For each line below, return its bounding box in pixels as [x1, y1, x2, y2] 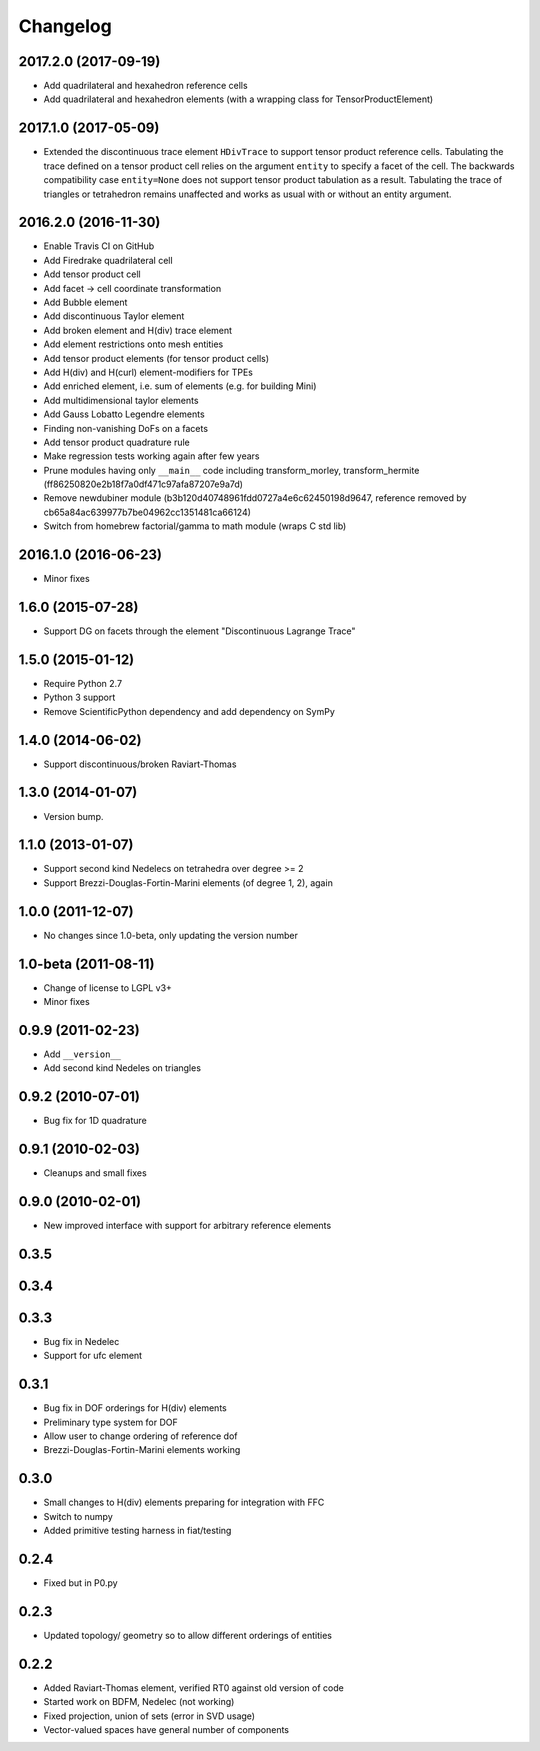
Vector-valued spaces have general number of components [43, 1724, 290, 1736]
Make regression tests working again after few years [43, 450, 260, 462]
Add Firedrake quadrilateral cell [43, 254, 174, 266]
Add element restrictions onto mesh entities [43, 338, 224, 350]
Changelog [18, 15, 112, 37]
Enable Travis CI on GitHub [43, 240, 155, 252]
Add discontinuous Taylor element [43, 310, 185, 322]
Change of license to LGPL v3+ [43, 981, 172, 994]
